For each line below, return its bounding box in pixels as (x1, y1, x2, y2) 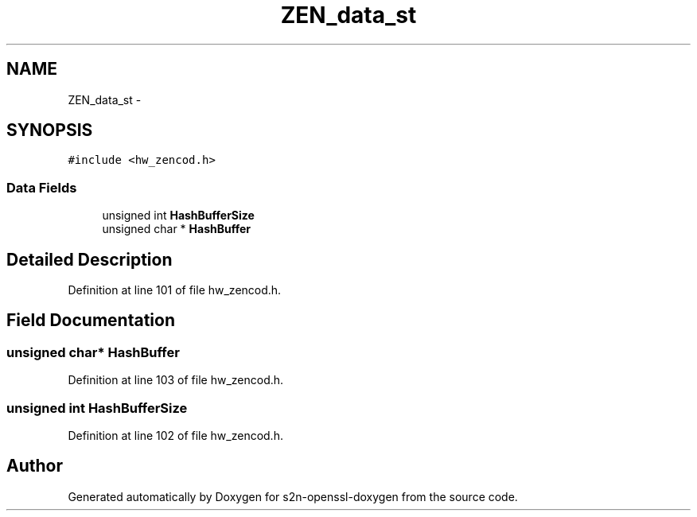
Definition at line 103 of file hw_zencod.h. (68, 373, 284, 387)
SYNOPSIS (6, 120, 93, 141)
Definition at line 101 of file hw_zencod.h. (68, 283, 282, 297)
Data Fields (6, 179, 77, 196)
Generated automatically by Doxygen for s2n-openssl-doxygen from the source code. (68, 489, 518, 503)
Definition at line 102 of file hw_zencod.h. (68, 429, 283, 442)
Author (6, 456, 63, 476)
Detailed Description (6, 249, 173, 270)
